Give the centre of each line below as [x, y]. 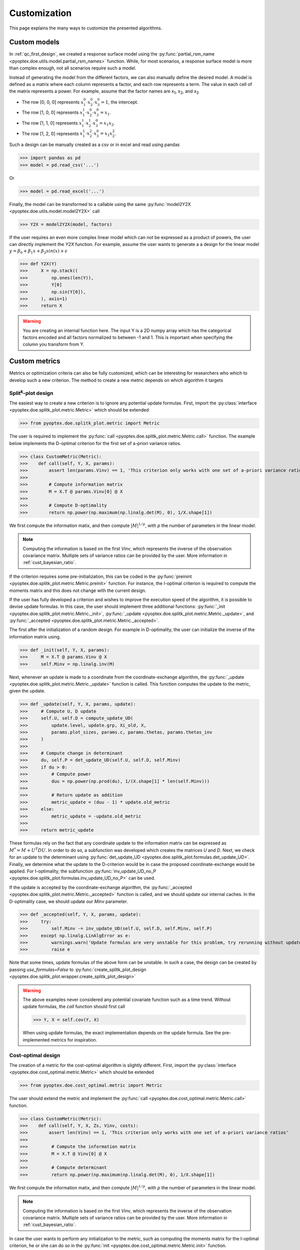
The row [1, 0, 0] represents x [52, 112]
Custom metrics [35, 361]
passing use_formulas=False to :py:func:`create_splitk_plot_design [78, 969]
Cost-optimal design [35, 1055]
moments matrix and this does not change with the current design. [78, 590]
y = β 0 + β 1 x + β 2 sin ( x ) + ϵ [38, 251]
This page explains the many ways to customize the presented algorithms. [86, 28]
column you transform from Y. [53, 344]
